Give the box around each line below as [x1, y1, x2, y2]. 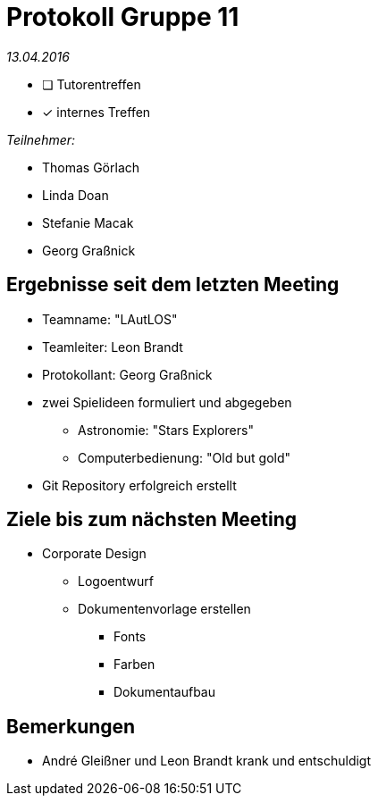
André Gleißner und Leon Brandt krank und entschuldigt [42, 753, 372, 769]
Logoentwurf [78, 573, 154, 590]
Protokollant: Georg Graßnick [42, 366, 213, 382]
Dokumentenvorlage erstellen [78, 601, 251, 617]
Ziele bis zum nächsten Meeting [6, 508, 298, 531]
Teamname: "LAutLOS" [42, 311, 178, 327]
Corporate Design [42, 546, 147, 562]
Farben [113, 657, 155, 673]
